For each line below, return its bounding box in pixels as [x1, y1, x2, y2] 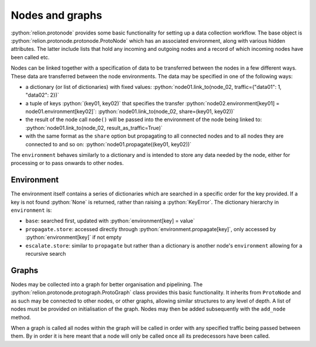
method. [11, 314, 32, 321]
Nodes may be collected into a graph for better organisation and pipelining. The [11, 281, 203, 288]
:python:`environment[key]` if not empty [25, 234, 122, 241]
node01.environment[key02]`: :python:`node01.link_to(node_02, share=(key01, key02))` [25, 108, 235, 115]
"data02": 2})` [25, 91, 60, 99]
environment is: [11, 207, 52, 214]
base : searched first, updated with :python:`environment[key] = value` [25, 217, 195, 225]
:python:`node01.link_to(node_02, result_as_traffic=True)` [25, 124, 163, 131]
